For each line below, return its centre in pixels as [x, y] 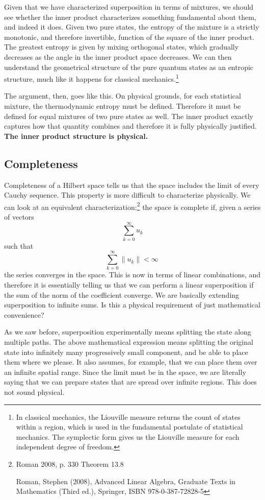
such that [19, 245]
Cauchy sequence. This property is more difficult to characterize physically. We [127, 195]
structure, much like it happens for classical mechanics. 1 [91, 78]
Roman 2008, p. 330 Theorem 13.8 [70, 463]
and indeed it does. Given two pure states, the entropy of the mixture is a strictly [132, 27]
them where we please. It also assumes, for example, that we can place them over [131, 362]
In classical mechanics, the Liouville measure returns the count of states [128, 416]
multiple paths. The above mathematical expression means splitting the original [129, 342]
